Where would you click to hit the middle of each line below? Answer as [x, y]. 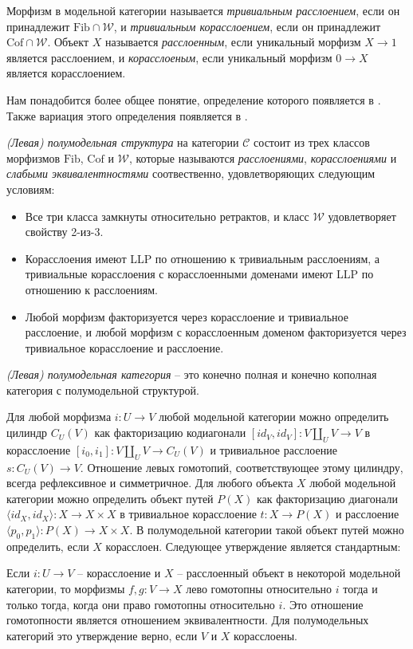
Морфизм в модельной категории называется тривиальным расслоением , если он [203, 10]
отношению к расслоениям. [91, 289]
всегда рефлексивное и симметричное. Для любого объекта [150, 483]
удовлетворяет [362, 216]
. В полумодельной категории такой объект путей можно [267, 530]
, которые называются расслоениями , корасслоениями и [263, 157]
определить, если [48, 546]
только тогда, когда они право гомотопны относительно [141, 604]
